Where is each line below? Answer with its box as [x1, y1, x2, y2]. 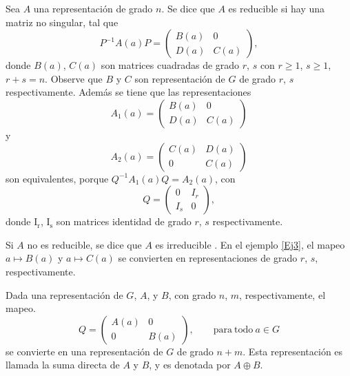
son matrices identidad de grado [56, 214, 192, 229]
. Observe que [45, 71, 103, 85]
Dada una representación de [6, 287, 123, 302]
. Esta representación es [243, 344, 343, 358]
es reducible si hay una [228, 1, 325, 15]
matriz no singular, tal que [6, 14, 119, 29]
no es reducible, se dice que [27, 237, 142, 251]
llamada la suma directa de [6, 357, 120, 372]
